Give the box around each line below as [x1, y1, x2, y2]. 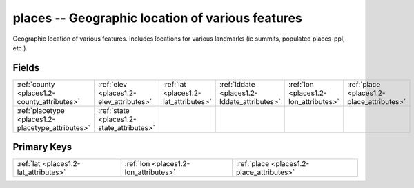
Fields [12, 62, 40, 74]
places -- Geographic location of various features [12, 10, 303, 25]
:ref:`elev [97, 79, 128, 89]
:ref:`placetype [17, 105, 65, 115]
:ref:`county [17, 79, 55, 89]
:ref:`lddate [219, 79, 255, 89]
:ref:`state [97, 105, 130, 115]
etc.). [12, 43, 28, 52]
